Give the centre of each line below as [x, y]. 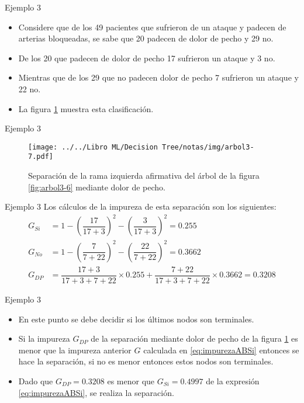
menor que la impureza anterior [75, 350]
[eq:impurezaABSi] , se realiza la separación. [96, 392]
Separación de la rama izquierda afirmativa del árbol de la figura [144, 176]
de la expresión [233, 381]
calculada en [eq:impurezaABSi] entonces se [221, 350]
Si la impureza [44, 338]
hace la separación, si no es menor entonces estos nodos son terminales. [146, 361]
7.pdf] [41, 157]
